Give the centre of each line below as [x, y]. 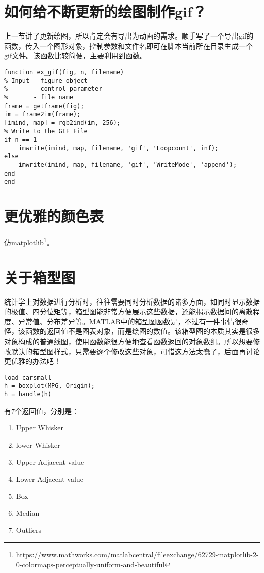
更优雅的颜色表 [54, 216]
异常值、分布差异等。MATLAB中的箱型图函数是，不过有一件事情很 [130, 321]
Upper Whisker [40, 428]
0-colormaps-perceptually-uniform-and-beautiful [90, 565]
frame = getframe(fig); [44, 106]
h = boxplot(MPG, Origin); [49, 386]
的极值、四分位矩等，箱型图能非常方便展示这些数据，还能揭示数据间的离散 [128, 311]
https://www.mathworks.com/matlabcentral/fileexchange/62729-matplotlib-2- [137, 554]
